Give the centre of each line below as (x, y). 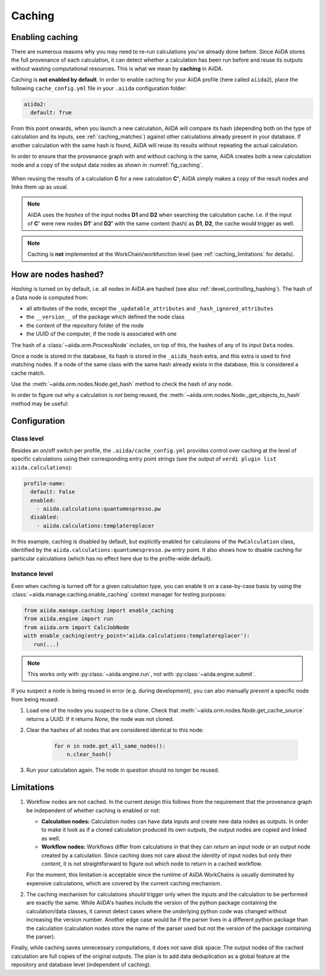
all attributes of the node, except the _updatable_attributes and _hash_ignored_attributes (150, 308)
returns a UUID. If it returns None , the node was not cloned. (100, 719)
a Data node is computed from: (50, 297)
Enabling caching (45, 37)
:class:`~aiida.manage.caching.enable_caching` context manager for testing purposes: (119, 595)
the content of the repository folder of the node (85, 325)
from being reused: (35, 699)
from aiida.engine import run (69, 619)
